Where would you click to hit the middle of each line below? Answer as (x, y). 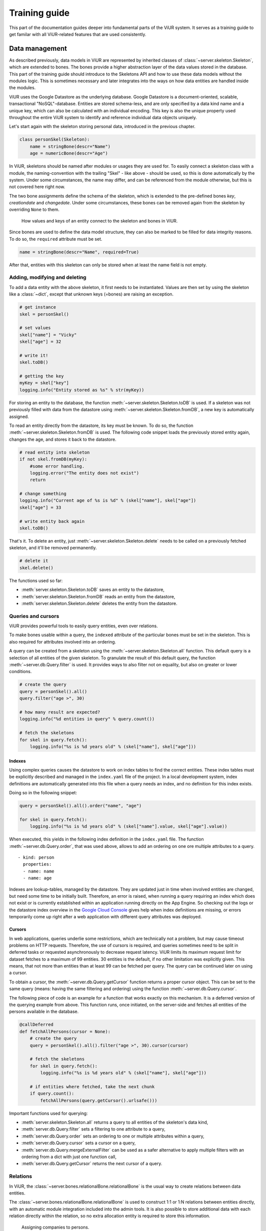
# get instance (38, 307)
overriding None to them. (34, 210)
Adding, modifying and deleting (48, 277)
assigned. (19, 417)
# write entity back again (52, 521)
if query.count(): (52, 1094)
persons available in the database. (44, 1011)
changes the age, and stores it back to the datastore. (63, 439)
